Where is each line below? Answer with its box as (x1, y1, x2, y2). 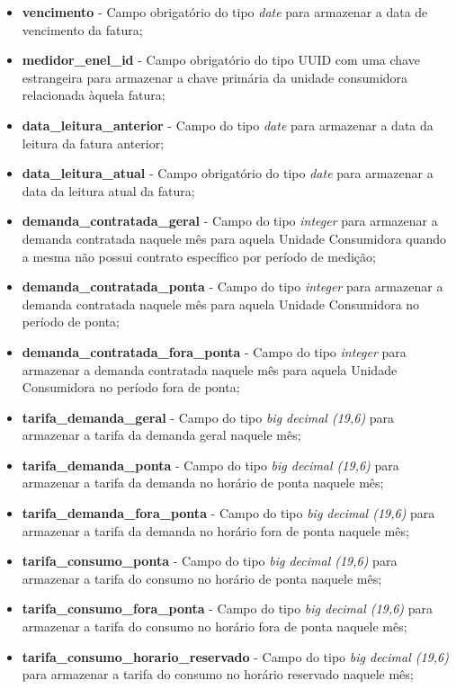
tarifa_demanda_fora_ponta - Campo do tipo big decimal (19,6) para (22, 504, 435, 523)
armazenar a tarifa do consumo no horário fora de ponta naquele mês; (22, 617, 407, 636)
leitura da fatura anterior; (22, 133, 165, 152)
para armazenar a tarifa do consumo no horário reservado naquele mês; (22, 665, 414, 684)
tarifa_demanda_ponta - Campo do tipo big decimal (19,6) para (22, 455, 399, 474)
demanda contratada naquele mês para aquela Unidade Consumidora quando (22, 228, 447, 247)
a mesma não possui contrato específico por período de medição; (22, 246, 376, 265)
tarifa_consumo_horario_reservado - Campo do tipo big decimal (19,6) (22, 647, 450, 666)
